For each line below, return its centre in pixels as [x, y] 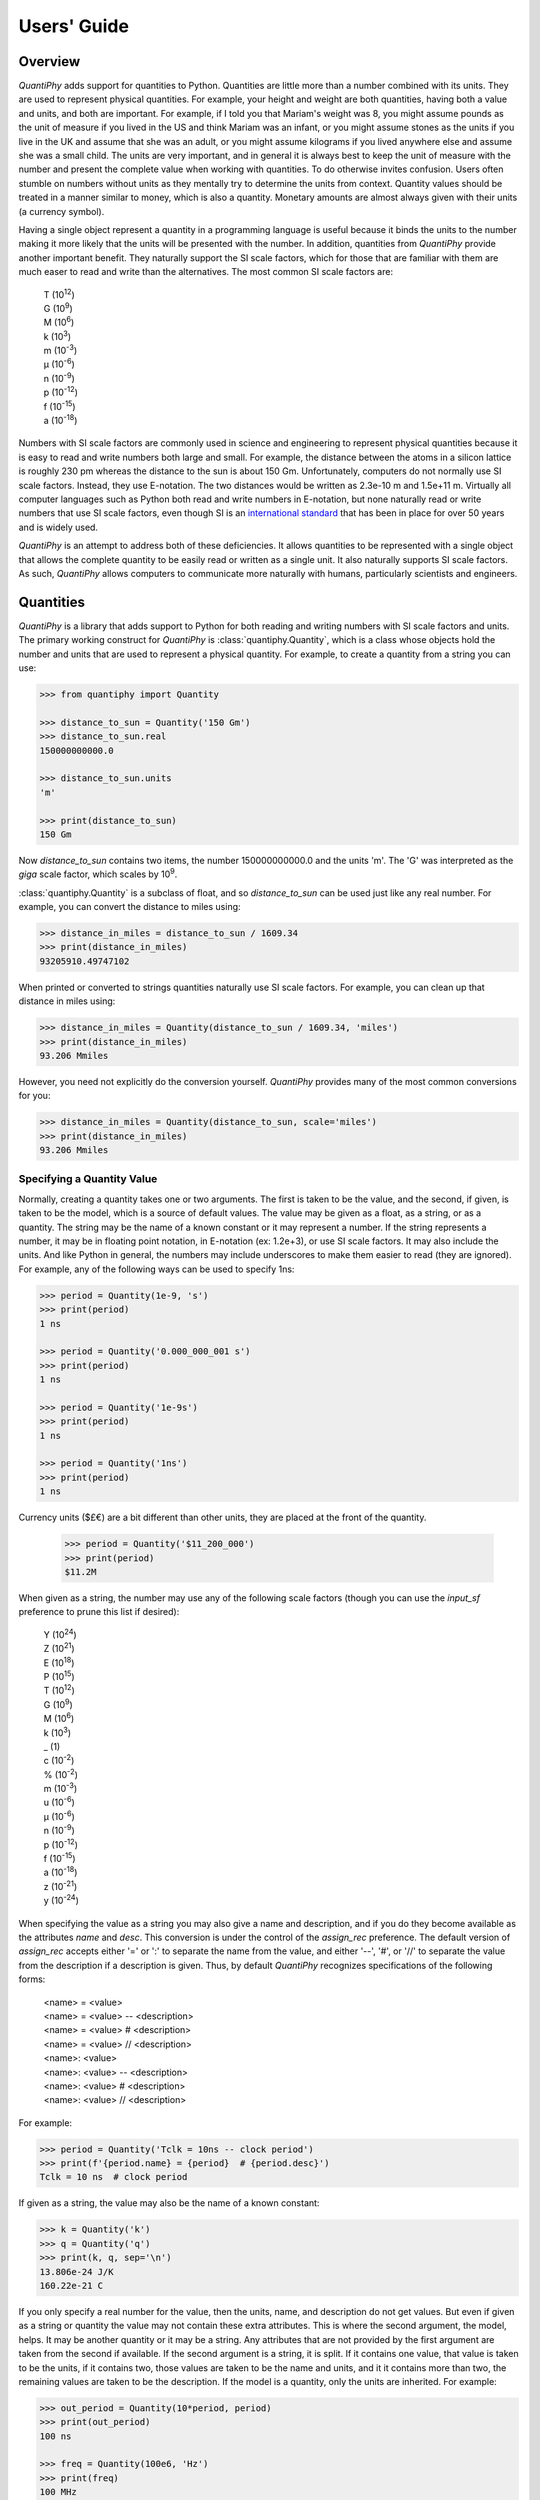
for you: [34, 1096]
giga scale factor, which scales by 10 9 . [98, 873]
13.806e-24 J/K [76, 2271]
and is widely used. [58, 527]
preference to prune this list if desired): [99, 1612]
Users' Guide [74, 26]
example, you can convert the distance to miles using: [129, 907]
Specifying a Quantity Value [88, 1179]
